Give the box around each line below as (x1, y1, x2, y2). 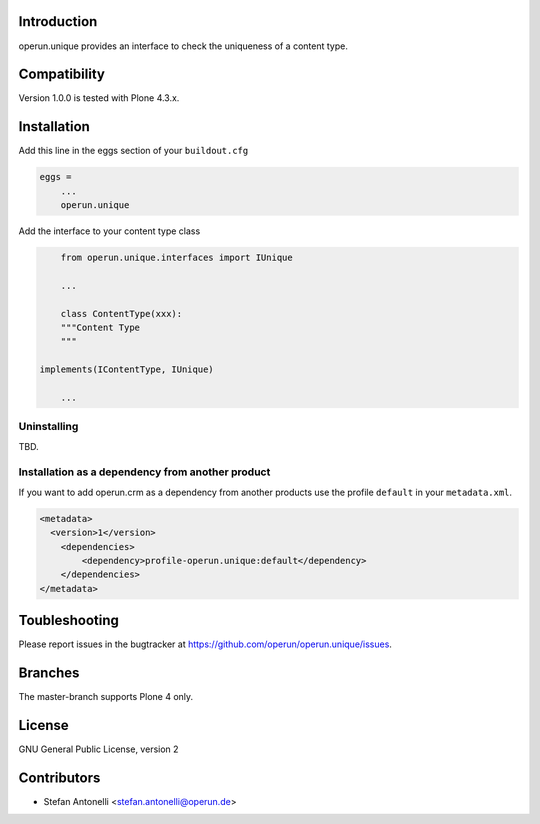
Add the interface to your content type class (18, 225, 201, 237)
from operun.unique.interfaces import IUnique (60, 252, 294, 264)
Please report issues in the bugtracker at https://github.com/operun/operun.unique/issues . (18, 638, 392, 650)
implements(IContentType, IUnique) (39, 364, 214, 375)
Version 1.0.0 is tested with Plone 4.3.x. (18, 92, 180, 104)
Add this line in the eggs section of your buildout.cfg (18, 145, 249, 157)
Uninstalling (18, 420, 79, 434)
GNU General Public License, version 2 (18, 743, 179, 755)
